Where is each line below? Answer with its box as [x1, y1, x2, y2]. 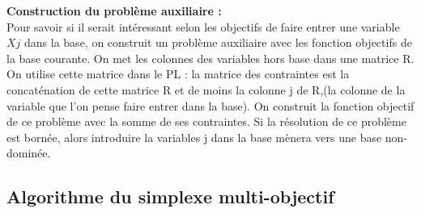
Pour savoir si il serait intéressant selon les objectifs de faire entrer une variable [6, 18, 400, 35]
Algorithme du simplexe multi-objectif [6, 184, 334, 209]
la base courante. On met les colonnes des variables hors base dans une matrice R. [6, 49, 415, 66]
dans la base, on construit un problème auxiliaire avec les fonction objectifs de [24, 34, 412, 51]
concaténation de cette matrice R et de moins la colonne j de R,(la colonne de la [6, 81, 406, 98]
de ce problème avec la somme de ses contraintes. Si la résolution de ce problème [6, 113, 406, 130]
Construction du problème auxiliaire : [6, 2, 222, 19]
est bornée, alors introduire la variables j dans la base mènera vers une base [6, 128, 382, 145]
